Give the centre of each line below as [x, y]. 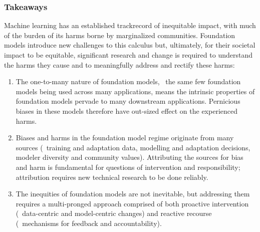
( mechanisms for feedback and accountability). [89, 223]
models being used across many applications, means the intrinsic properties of [135, 91]
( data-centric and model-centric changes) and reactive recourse [114, 213]
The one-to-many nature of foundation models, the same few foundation [128, 81]
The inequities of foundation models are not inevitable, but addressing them [133, 194]
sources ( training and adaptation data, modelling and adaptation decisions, [133, 147]
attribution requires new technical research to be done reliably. [112, 177]
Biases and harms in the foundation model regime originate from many [125, 138]
